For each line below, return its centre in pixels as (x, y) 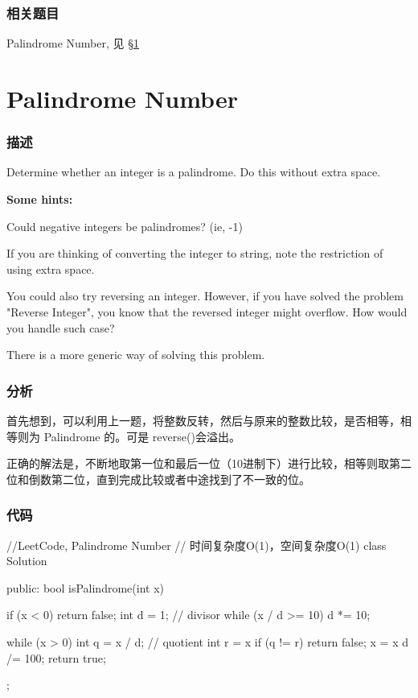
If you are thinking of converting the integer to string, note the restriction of (195, 253)
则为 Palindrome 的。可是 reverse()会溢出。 (129, 436)
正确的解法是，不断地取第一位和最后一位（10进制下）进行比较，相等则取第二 (209, 463)
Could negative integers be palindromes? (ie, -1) (125, 226)
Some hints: (40, 199)
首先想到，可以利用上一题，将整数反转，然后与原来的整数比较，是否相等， (203, 420)
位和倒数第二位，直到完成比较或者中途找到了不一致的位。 (158, 479)
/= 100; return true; (56, 657)
